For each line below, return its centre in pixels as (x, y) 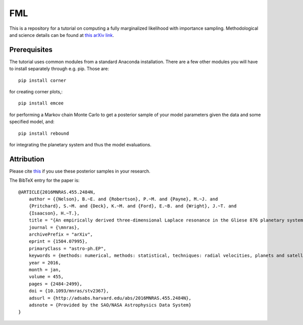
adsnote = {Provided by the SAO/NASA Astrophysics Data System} (110, 305)
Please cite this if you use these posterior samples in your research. (80, 171)
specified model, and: (32, 122)
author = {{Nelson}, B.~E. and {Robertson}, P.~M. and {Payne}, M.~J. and (123, 199)
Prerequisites (31, 50)
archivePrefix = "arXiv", (61, 234)
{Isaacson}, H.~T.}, (54, 213)
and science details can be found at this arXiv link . (62, 35)
